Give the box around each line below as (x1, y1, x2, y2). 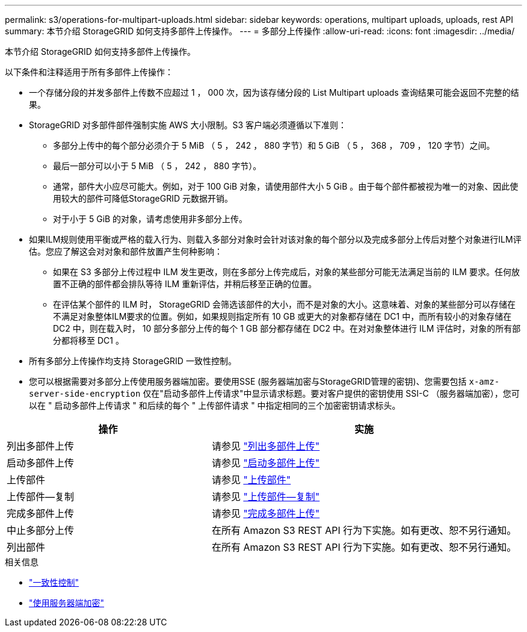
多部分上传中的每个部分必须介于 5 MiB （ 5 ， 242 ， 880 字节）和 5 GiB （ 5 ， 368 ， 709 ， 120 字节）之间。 (53, 140, 495, 150)
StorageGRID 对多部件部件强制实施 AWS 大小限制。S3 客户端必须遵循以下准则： (29, 120, 347, 130)
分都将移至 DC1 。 (53, 335, 124, 345)
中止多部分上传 (7, 524, 75, 536)
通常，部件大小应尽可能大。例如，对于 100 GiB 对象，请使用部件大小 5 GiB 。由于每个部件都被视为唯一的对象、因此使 (53, 181, 519, 191)
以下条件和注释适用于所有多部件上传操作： (5, 67, 173, 77)
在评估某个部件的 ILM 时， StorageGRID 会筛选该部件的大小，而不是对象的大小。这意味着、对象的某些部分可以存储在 (53, 299, 516, 309)
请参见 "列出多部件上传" (211, 440, 320, 452)
